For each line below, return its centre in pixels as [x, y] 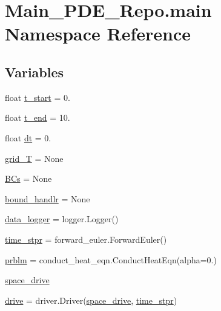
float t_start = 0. [38, 97]
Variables [35, 72]
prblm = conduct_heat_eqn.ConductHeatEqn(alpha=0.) [111, 259]
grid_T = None [34, 158]
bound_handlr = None [48, 198]
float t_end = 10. [38, 117]
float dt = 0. [28, 137]
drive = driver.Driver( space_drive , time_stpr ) [91, 300]
